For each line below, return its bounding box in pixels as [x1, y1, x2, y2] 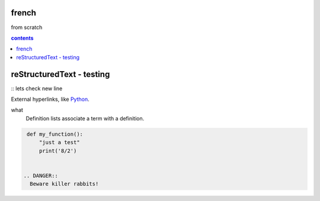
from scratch [11, 24, 43, 31]
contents [11, 34, 34, 42]
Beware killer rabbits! [30, 181, 99, 187]
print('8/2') [39, 147, 77, 154]
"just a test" [39, 139, 80, 146]
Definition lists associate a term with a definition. [25, 114, 145, 122]
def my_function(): [27, 130, 83, 138]
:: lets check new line [11, 85, 63, 92]
